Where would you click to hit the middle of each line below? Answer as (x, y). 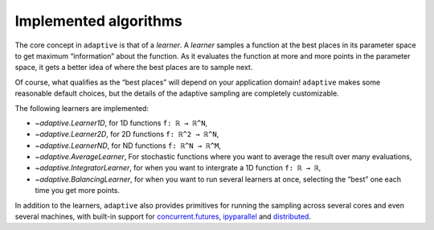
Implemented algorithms (98, 21)
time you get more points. (78, 191)
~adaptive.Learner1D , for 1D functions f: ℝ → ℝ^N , (121, 123)
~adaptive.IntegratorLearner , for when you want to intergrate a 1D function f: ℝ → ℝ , (178, 168)
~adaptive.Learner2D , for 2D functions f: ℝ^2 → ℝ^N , (127, 134)
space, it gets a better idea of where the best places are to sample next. (134, 68)
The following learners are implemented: (82, 108)
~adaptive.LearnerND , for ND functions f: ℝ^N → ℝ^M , (128, 146)
